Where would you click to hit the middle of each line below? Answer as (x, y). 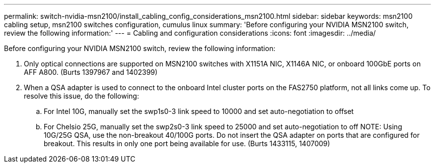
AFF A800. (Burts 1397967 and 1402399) (91, 72)
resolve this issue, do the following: (81, 96)
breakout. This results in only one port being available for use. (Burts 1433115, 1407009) (187, 143)
